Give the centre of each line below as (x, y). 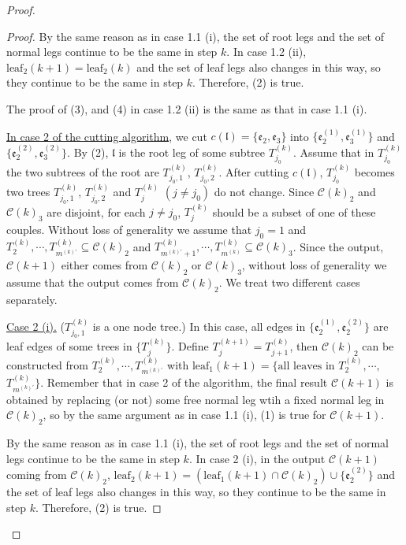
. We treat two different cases (289, 282)
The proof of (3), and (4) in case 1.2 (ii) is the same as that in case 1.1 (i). (187, 108)
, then (304, 346)
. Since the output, (338, 246)
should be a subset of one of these (294, 211)
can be (378, 346)
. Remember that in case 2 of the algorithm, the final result (184, 382)
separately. (32, 299)
